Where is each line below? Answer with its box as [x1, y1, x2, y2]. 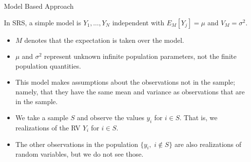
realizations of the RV [15, 122, 81, 132]
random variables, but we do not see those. [15, 149, 144, 159]
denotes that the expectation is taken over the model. [24, 35, 184, 45]
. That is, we [179, 112, 217, 123]
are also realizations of [174, 139, 242, 149]
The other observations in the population [15, 139, 138, 149]
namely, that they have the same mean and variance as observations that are [15, 86, 245, 96]
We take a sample [15, 112, 68, 123]
